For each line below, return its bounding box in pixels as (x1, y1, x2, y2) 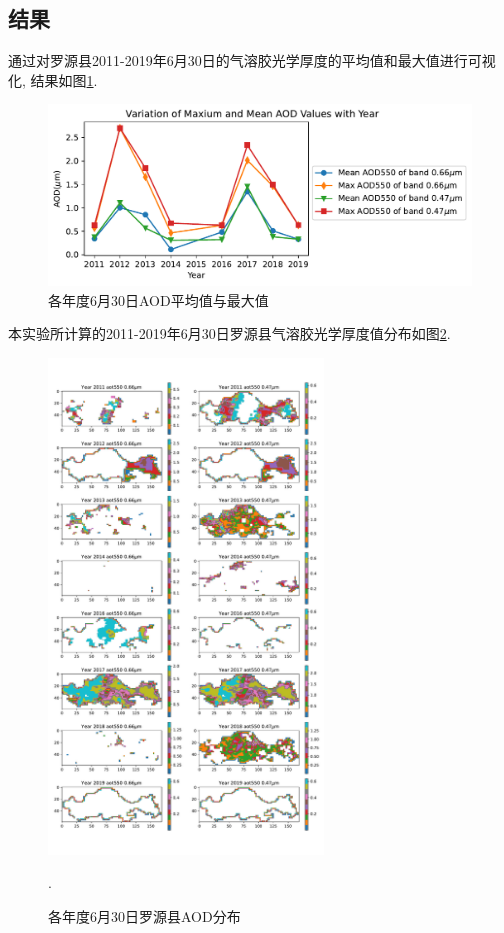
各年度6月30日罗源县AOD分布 (48, 905, 241, 926)
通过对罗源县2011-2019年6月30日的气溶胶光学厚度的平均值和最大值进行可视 (8, 50, 496, 71)
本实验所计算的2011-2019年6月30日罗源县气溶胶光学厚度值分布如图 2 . (8, 323, 451, 344)
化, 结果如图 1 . (8, 69, 98, 90)
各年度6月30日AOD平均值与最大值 (48, 289, 269, 310)
